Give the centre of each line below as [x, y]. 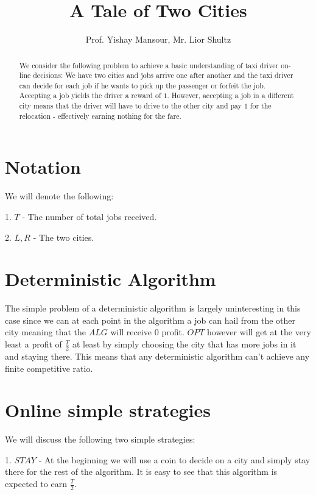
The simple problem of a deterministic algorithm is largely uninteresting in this [153, 308]
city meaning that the [45, 332]
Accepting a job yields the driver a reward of [90, 95]
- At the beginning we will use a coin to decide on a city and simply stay [174, 459]
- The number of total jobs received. [90, 216]
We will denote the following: [59, 196]
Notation [43, 167]
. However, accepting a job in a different [230, 95]
